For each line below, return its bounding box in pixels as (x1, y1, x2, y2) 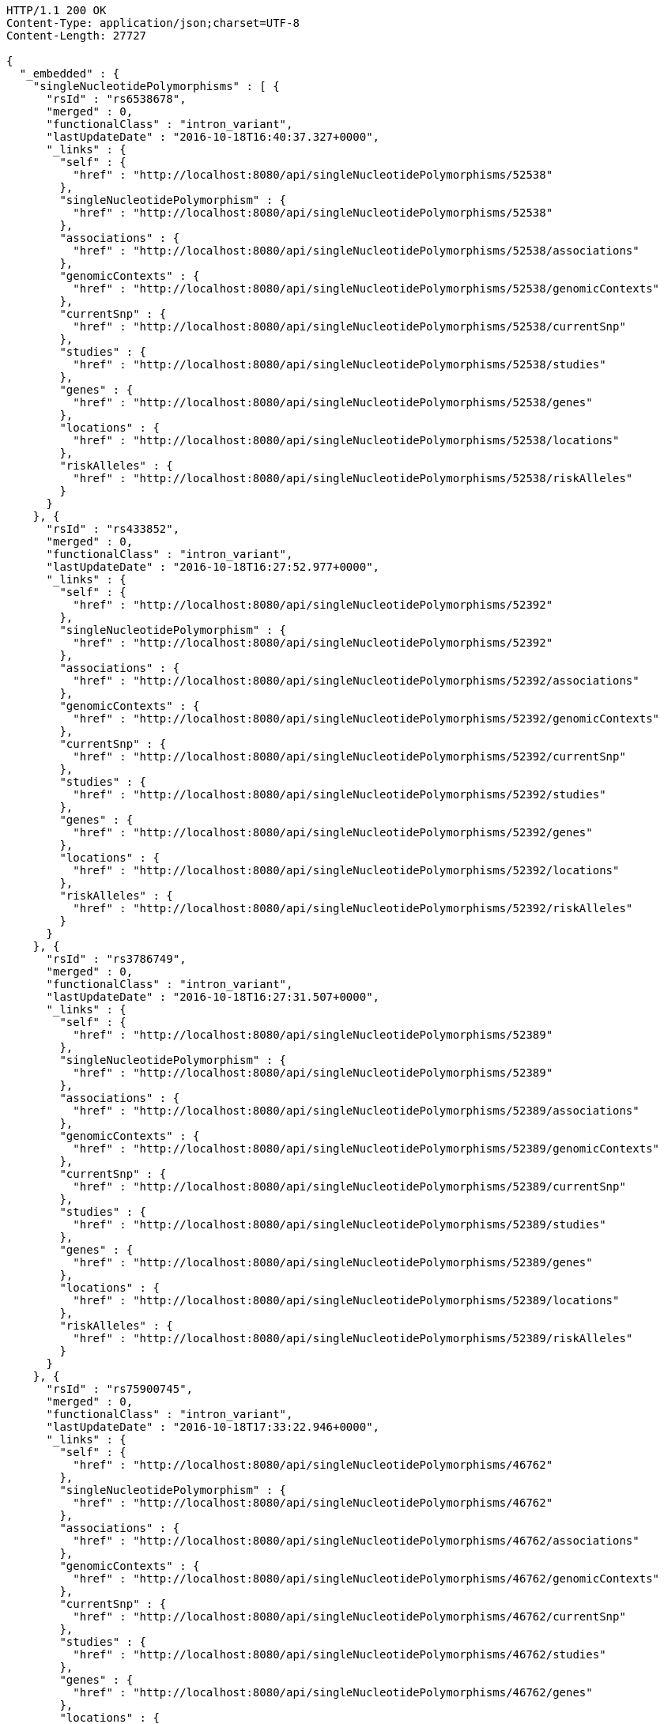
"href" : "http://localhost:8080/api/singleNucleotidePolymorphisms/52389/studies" (73, 1218, 606, 1231)
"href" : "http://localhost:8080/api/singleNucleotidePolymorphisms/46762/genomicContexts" (73, 1572, 660, 1585)
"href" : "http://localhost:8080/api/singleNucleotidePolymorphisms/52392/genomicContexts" (73, 712, 660, 725)
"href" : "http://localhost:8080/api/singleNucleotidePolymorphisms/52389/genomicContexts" (73, 1142, 660, 1155)
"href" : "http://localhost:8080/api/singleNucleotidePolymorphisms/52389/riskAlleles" (73, 1332, 633, 1345)
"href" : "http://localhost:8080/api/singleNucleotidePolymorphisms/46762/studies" (73, 1648, 606, 1661)
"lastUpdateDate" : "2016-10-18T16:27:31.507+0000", (46, 990, 380, 1003)
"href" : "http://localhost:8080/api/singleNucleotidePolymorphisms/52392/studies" (73, 788, 606, 801)
